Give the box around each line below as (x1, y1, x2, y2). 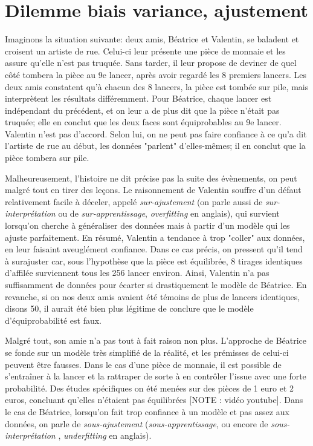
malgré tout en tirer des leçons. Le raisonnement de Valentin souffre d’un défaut (5, 183, 302, 196)
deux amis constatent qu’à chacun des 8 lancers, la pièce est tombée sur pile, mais (5, 80, 309, 93)
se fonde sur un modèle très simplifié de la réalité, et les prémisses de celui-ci (5, 346, 289, 358)
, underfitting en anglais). (58, 429, 152, 442)
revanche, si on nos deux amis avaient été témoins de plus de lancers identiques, (5, 290, 300, 303)
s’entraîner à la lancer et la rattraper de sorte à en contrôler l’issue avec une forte (5, 370, 306, 382)
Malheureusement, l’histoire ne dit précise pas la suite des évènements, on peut (5, 171, 297, 184)
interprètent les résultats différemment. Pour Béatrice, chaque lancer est (5, 92, 272, 105)
